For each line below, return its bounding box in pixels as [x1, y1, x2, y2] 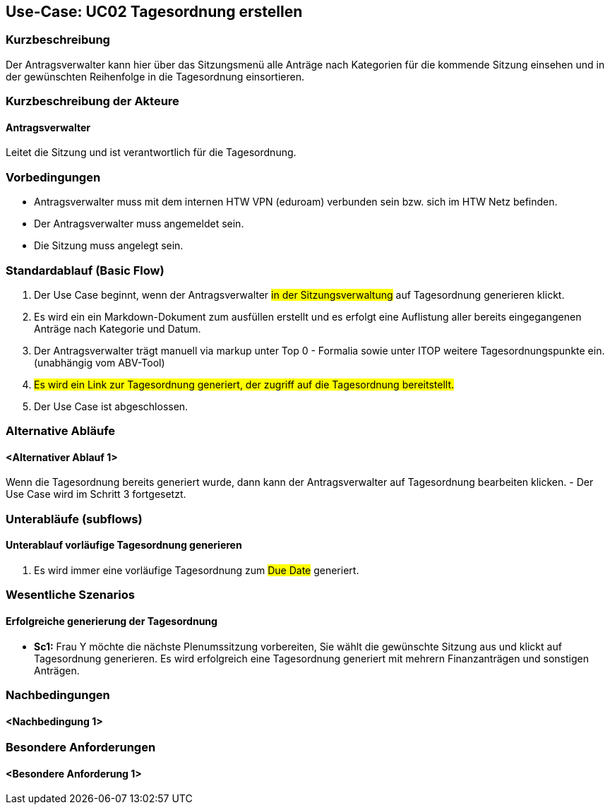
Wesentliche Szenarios [6, 588, 135, 602]
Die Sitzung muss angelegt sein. [34, 239, 184, 252]
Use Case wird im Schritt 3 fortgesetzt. [6, 488, 186, 501]
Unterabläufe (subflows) [6, 511, 143, 526]
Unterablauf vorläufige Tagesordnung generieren [6, 539, 242, 552]
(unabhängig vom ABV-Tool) [34, 356, 165, 369]
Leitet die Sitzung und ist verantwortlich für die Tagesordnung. [6, 146, 297, 159]
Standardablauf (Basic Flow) [6, 263, 165, 278]
